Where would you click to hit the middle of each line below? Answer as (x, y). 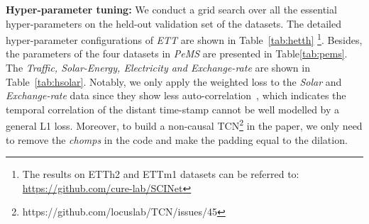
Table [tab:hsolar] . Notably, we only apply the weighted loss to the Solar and (174, 81)
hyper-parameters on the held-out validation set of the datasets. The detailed (174, 23)
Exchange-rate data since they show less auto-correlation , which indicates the (176, 95)
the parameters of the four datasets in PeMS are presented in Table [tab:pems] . (177, 54)
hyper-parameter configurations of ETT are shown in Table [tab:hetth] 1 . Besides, (184, 39)
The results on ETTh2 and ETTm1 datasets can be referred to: (161, 174)
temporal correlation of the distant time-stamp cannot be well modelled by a (173, 109)
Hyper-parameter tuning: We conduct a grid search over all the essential (171, 9)
